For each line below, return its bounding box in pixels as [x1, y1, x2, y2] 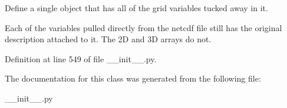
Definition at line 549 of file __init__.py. [5, 52, 157, 65]
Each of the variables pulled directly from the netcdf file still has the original [5, 21, 282, 33]
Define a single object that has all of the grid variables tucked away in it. [5, 2, 268, 14]
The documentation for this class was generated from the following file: [5, 72, 261, 85]
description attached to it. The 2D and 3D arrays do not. [5, 33, 212, 45]
